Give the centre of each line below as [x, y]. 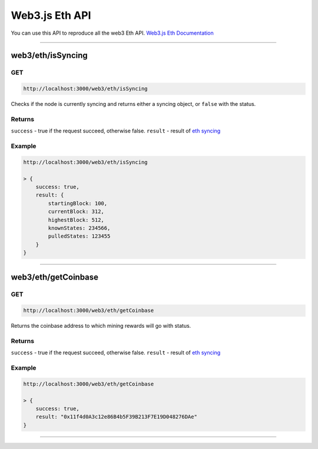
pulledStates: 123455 [79, 236]
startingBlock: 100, [78, 203]
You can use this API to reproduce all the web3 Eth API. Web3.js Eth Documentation [112, 33]
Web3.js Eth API [51, 15]
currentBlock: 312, [76, 212]
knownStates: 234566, [79, 228]
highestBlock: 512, [76, 220]
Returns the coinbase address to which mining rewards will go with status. [101, 326]
